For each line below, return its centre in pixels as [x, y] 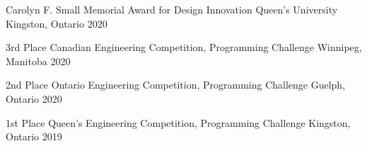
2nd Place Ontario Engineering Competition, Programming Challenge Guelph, [176, 85]
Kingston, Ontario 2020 [57, 23]
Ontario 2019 [34, 136]
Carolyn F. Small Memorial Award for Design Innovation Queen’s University [172, 9]
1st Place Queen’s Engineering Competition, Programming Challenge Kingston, [178, 122]
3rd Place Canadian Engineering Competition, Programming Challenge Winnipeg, [184, 47]
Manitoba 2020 [38, 61]
